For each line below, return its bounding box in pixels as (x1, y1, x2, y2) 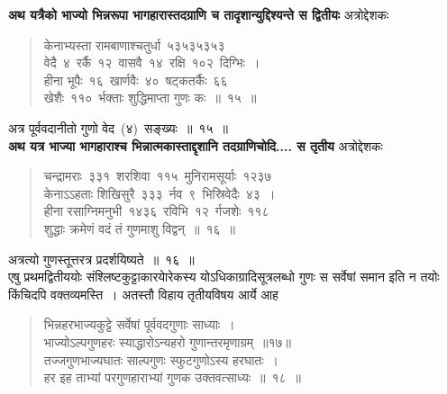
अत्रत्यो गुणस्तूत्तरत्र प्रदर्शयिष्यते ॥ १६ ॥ (8, 249, 195, 268)
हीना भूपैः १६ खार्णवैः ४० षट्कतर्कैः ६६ (43, 70, 228, 89)
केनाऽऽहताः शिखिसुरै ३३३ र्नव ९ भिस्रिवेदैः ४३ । (43, 184, 276, 202)
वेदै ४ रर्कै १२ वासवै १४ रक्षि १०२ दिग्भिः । (43, 53, 260, 72)
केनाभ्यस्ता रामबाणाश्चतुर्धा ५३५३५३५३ (43, 35, 225, 54)
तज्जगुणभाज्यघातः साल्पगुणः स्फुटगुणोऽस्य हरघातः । (43, 350, 279, 369)
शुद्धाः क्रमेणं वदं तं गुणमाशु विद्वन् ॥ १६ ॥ (43, 219, 236, 237)
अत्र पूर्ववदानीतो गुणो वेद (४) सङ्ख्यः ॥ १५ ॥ (8, 118, 228, 137)
